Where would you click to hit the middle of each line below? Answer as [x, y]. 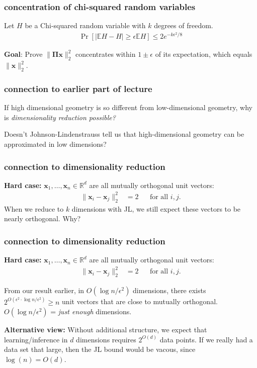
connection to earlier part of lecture [78, 88]
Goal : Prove [23, 54]
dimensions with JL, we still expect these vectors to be [156, 208]
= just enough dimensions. [91, 311]
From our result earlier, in [44, 290]
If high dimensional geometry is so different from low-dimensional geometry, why [128, 107]
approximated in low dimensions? [55, 144]
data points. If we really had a [206, 339]
